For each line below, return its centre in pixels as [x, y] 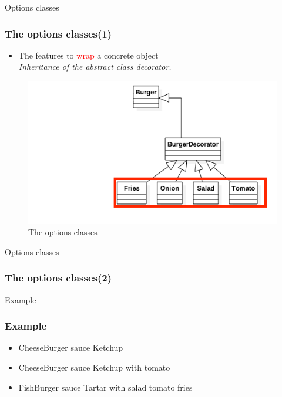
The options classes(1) [58, 33]
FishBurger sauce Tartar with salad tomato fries [105, 387]
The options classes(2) [58, 278]
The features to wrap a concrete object [88, 55]
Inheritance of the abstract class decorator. [95, 67]
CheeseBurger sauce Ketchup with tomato [94, 367]
